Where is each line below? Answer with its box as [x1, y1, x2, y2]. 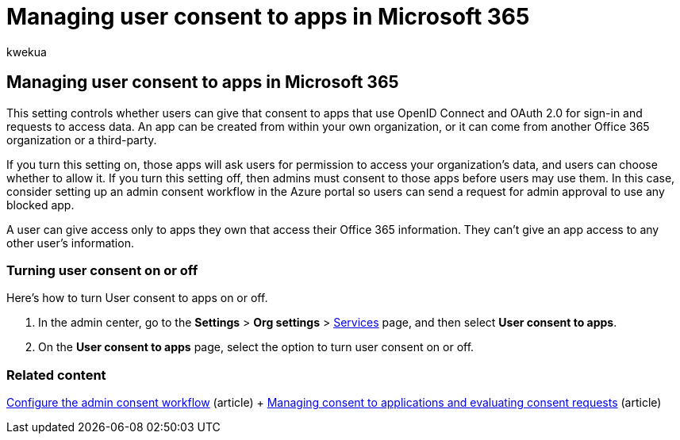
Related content [6, 366, 106, 383]
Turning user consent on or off [6, 262, 198, 278]
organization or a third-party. [6, 132, 157, 147]
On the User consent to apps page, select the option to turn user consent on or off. [38, 340, 474, 354]
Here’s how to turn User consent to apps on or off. [6, 291, 268, 305]
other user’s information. [6, 235, 134, 250]
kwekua [6, 44, 47, 59]
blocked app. [6, 197, 75, 212]
